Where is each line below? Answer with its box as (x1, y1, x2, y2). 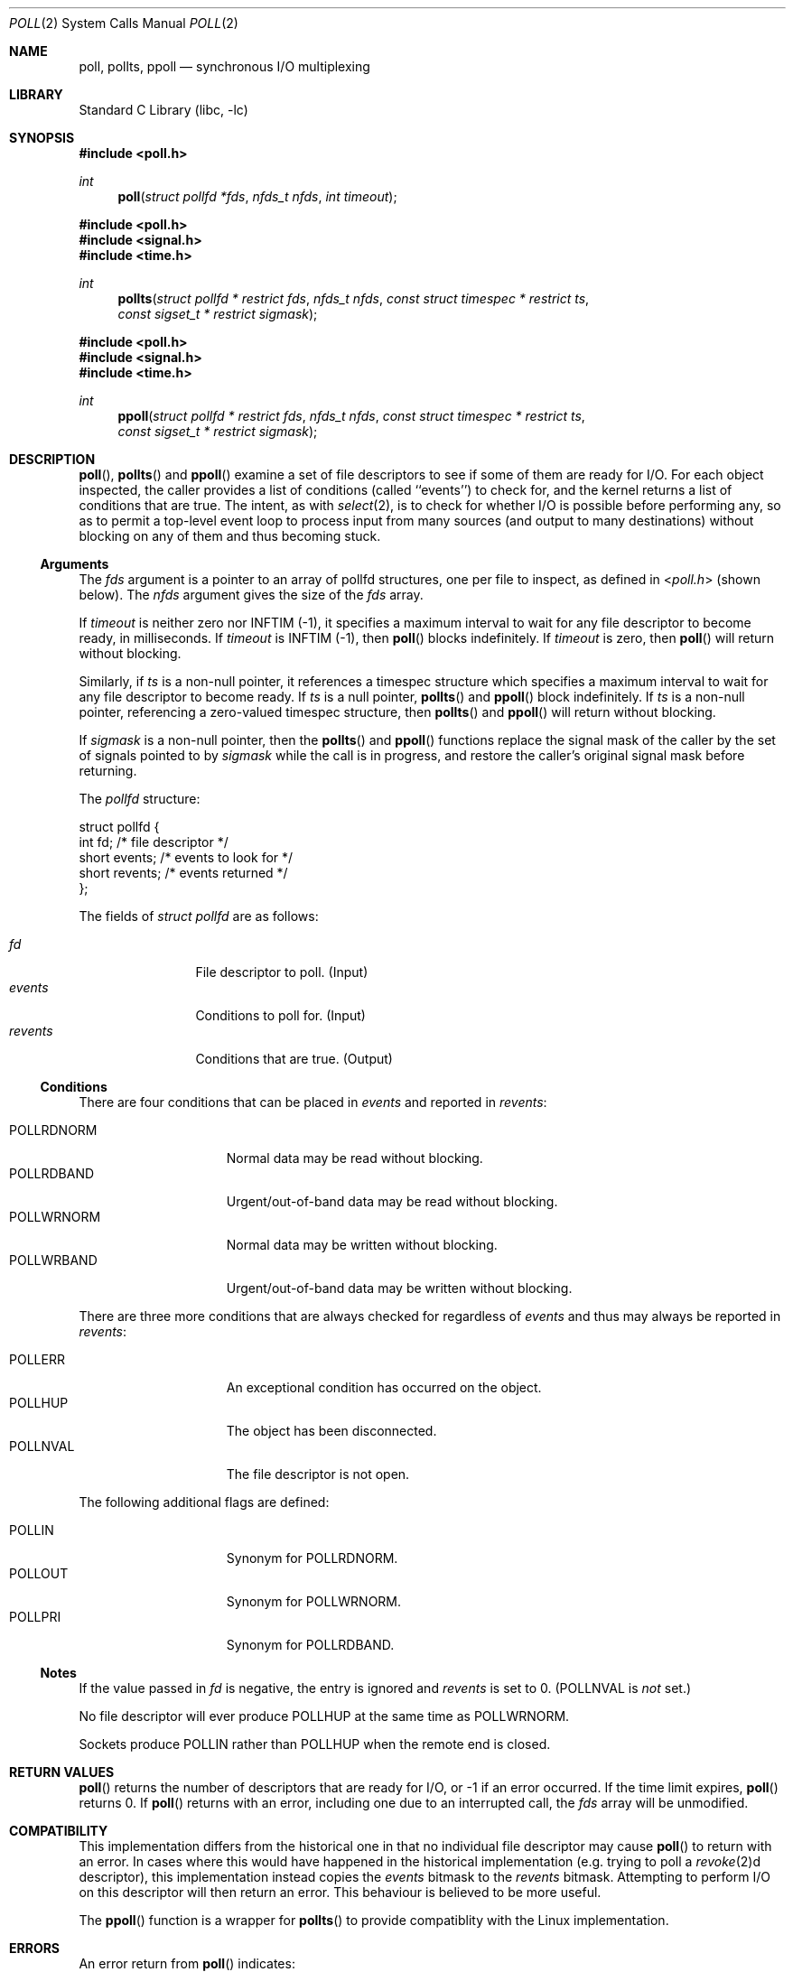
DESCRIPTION (9, 451, 96, 467)
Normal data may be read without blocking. (226, 1150, 483, 1166)
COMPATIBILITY (9, 1823, 108, 1838)
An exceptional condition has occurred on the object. (226, 1380, 542, 1395)
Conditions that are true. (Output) (195, 1051, 393, 1066)
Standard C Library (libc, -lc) (79, 102, 248, 117)
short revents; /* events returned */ (79, 865, 288, 880)
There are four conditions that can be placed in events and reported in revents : (79, 1094, 547, 1110)
